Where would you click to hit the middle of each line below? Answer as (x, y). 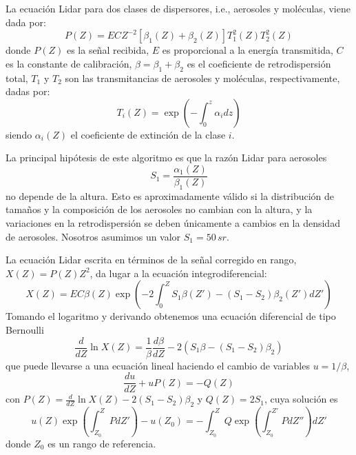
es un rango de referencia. (102, 443)
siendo (19, 134)
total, (17, 78)
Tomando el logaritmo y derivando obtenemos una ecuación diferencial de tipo (171, 316)
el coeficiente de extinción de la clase (148, 134)
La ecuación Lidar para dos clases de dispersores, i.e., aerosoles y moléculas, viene (178, 8)
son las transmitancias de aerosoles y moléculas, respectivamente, (202, 78)
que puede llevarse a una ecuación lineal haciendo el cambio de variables (158, 365)
